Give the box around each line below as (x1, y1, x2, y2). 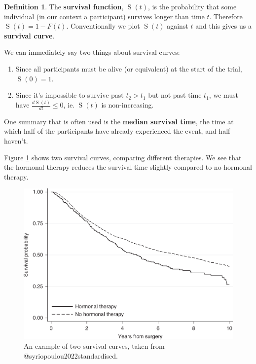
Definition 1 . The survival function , (4, 1, 124, 11)
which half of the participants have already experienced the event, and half (4, 126, 230, 136)
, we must (209, 90, 239, 100)
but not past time (148, 90, 202, 100)
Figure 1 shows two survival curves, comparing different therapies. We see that (4, 152, 242, 162)
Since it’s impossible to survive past (15, 90, 124, 100)
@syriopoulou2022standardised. (24, 350, 118, 361)
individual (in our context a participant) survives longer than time (4, 11, 205, 21)
